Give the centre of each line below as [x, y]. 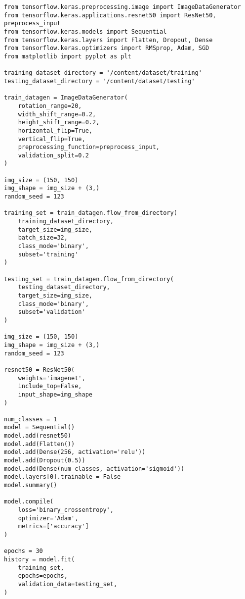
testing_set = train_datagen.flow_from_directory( [89, 279]
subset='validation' [52, 312]
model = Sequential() [40, 427]
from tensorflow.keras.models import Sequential [85, 31]
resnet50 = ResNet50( [40, 370]
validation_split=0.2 [53, 155]
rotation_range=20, [50, 106]
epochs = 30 [23, 551]
